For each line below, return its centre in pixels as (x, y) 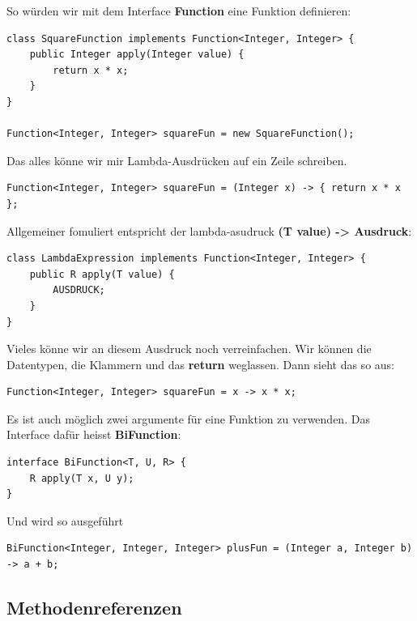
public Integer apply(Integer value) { (137, 55)
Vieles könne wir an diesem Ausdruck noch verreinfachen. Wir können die (189, 349)
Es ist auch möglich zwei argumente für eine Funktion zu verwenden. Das (188, 418)
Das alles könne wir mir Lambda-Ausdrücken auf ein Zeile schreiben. (177, 160)
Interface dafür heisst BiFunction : (94, 434)
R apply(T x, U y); (82, 478)
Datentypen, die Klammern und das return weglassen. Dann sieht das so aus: (200, 364)
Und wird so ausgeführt (65, 520)
